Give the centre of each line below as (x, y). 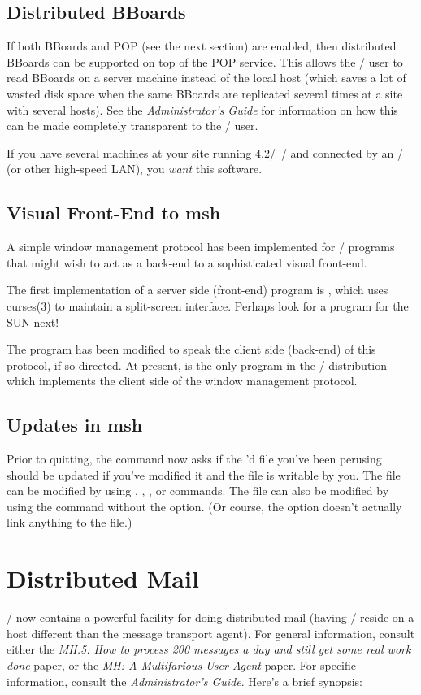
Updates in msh (75, 425)
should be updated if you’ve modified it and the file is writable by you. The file (204, 474)
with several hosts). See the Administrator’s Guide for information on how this (202, 109)
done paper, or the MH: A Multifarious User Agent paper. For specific (182, 665)
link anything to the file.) (69, 522)
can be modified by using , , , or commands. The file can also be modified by (198, 491)
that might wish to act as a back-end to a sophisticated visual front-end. (187, 262)
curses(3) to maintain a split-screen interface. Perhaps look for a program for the (208, 305)
